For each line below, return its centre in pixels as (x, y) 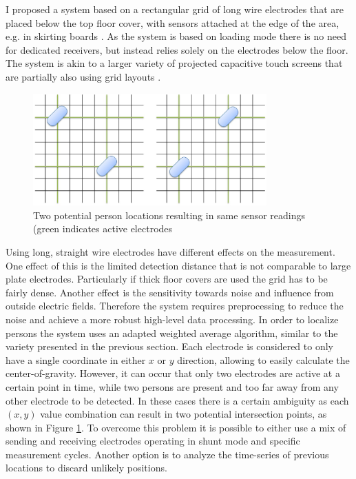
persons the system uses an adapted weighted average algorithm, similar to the (172, 333)
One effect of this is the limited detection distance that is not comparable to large (178, 265)
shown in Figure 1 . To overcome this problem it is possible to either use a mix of (176, 427)
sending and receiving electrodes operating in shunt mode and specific (153, 441)
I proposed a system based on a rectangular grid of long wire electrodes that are (175, 9)
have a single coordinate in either (76, 359)
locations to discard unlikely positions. (86, 468)
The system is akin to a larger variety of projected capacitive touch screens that (174, 63)
